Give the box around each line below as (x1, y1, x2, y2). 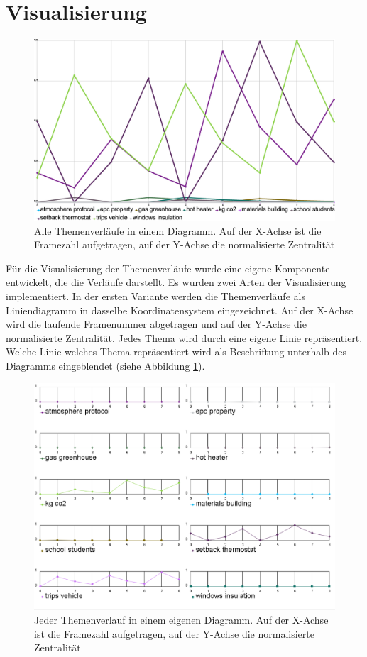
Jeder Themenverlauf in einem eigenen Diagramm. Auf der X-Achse (34, 612, 329, 627)
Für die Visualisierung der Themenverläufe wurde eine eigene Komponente (6, 260, 330, 275)
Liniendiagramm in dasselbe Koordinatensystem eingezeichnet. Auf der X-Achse (6, 302, 354, 317)
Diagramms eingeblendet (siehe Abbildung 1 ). (6, 358, 205, 372)
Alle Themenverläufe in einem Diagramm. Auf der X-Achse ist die (34, 223, 322, 238)
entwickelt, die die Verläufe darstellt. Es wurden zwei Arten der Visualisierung (6, 275, 346, 289)
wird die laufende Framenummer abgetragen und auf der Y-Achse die (6, 316, 307, 331)
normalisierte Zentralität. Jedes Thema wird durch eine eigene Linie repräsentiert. (6, 330, 363, 345)
